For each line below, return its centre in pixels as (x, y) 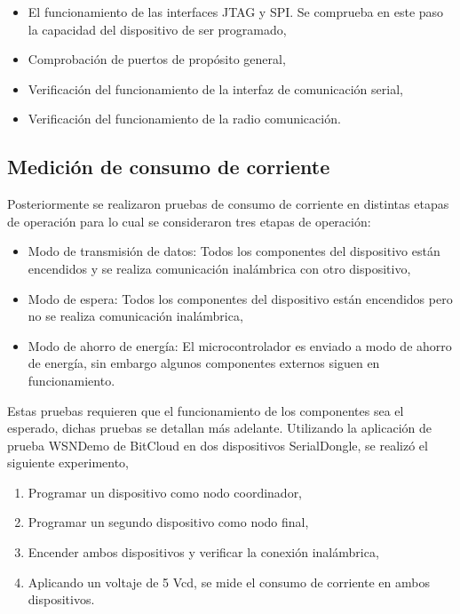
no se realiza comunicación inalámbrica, (135, 316)
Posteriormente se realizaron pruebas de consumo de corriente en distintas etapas (228, 204)
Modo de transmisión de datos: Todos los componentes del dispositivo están (234, 251)
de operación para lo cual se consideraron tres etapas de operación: (189, 221)
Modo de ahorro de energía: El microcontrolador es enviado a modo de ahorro (240, 345)
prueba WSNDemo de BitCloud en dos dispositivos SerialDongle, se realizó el (218, 445)
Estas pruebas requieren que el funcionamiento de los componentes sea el (206, 410)
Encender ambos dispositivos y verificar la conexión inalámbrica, (203, 552)
